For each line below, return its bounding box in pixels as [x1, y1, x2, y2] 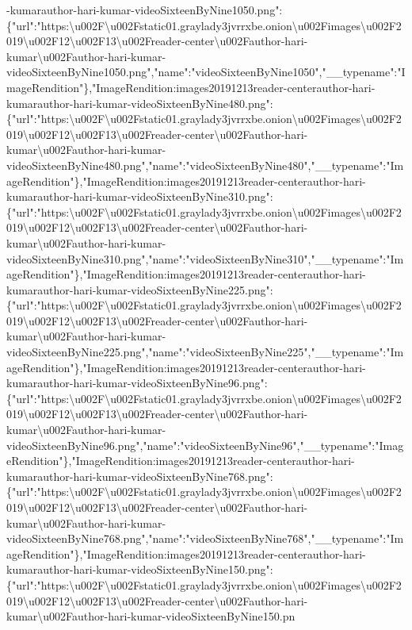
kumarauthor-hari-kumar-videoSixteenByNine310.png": [6, 188, 273, 205]
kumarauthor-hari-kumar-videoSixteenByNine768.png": [6, 467, 273, 484]
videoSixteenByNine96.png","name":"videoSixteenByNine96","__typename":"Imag [6, 436, 404, 453]
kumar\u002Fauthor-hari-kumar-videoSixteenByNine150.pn [6, 608, 296, 624]
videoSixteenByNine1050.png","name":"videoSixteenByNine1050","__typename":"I [6, 63, 406, 80]
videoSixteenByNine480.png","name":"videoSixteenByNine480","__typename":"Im [6, 156, 404, 173]
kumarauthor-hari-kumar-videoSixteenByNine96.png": [6, 375, 268, 391]
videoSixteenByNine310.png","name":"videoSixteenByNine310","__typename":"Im [6, 250, 404, 267]
